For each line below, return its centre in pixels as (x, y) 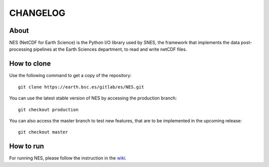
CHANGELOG (37, 13)
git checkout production (48, 110)
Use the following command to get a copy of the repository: (70, 76)
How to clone (30, 64)
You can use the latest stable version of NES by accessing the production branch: (93, 98)
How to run (27, 146)
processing (21, 49)
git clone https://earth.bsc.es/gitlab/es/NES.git (81, 87)
